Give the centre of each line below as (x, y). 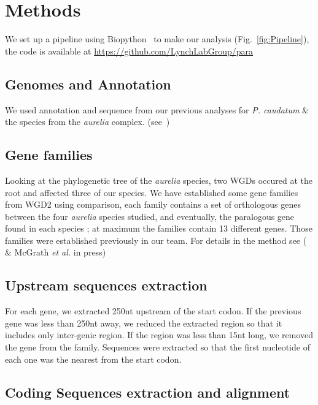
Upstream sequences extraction (106, 285)
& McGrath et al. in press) (56, 252)
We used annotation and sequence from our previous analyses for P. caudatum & (157, 109)
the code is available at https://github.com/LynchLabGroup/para (129, 51)
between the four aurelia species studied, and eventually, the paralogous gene (150, 216)
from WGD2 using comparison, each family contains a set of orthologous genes (153, 204)
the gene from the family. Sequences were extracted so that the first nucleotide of (157, 347)
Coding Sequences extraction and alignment (148, 392)
